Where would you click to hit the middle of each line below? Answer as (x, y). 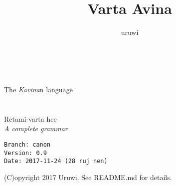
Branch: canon (27, 144)
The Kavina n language (38, 89)
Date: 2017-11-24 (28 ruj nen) (56, 161)
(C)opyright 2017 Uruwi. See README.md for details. (88, 177)
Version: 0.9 (25, 153)
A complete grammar (36, 128)
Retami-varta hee (30, 118)
